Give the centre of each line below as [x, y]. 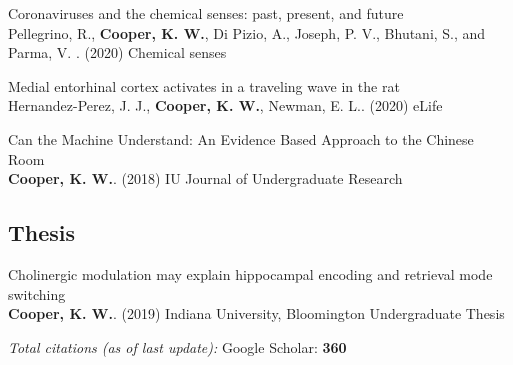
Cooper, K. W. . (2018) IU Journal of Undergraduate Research [205, 178]
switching [37, 293]
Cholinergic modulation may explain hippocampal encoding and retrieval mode [250, 273]
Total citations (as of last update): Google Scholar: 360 [177, 346]
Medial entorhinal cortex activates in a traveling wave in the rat [204, 85]
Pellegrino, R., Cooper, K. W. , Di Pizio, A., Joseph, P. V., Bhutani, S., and [247, 32]
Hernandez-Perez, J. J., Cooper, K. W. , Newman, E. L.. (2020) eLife [225, 105]
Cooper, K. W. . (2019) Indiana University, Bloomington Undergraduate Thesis [256, 313]
